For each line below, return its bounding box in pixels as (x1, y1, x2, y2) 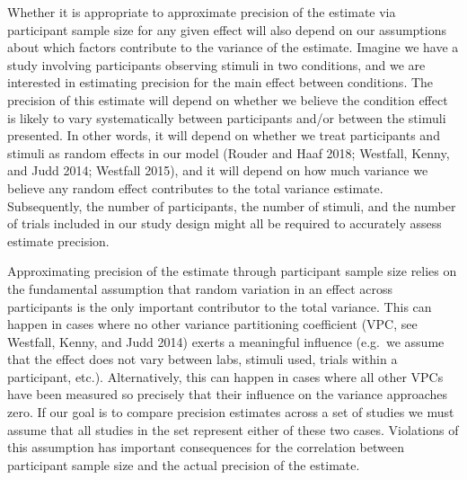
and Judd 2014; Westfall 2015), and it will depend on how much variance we (7, 161, 428, 180)
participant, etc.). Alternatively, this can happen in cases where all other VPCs (7, 367, 444, 386)
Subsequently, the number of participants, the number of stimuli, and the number (7, 196, 456, 215)
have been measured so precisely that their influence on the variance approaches (7, 385, 448, 404)
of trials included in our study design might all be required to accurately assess (7, 214, 442, 233)
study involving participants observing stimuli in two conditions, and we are (7, 55, 426, 74)
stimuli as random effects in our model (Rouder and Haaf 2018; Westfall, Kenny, (7, 143, 450, 162)
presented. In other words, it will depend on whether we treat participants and (7, 126, 440, 145)
